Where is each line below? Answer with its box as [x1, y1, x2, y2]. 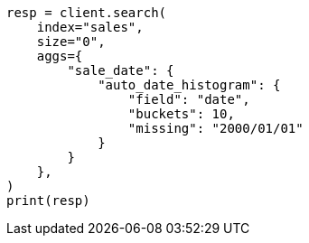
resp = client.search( [6, 5, 167, 20]
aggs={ [36, 49, 83, 63]
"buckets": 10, [127, 107, 235, 121]
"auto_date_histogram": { [98, 78, 281, 92]
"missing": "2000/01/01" [127, 121, 304, 136]
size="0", [36, 34, 106, 49]
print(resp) [6, 193, 90, 208]
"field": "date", [127, 92, 250, 107]
